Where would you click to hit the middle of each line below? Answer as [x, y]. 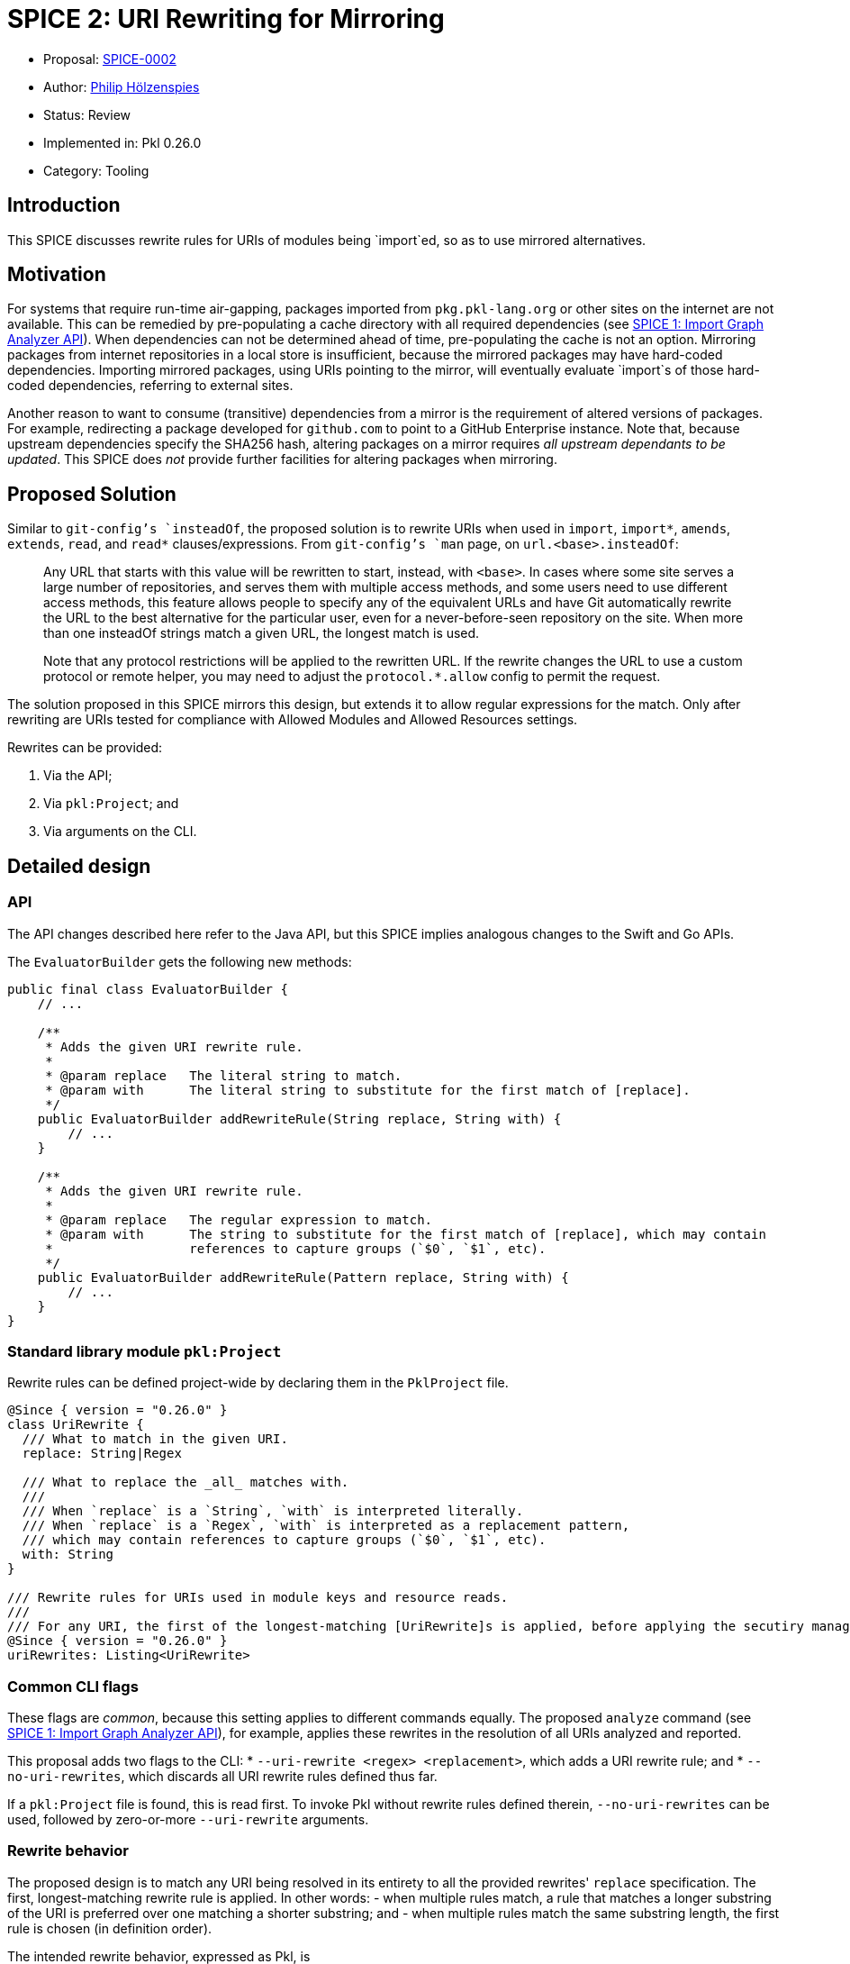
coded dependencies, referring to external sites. [150, 386]
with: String [68, 1555]
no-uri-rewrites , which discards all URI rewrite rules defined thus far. [222, 1776]
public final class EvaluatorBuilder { [148, 989]
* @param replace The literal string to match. [224, 1075]
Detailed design [79, 866]
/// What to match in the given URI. [155, 1439]
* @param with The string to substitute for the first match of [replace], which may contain [406, 1234]
